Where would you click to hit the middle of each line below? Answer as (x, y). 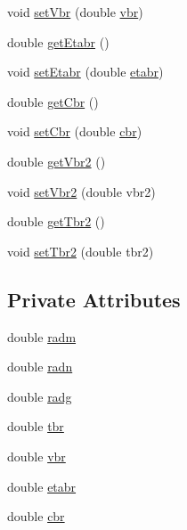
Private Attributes (94, 299)
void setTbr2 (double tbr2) (81, 251)
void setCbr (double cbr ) (75, 131)
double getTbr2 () (56, 221)
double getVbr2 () (57, 161)
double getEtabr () (58, 41)
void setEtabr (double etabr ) (85, 72)
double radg (40, 396)
